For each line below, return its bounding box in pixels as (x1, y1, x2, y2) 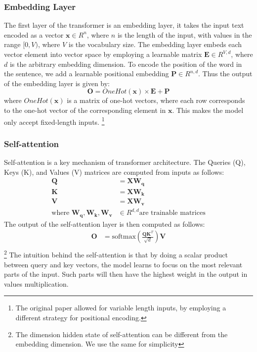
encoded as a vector (4, 29, 64, 40)
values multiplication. (4, 278, 69, 289)
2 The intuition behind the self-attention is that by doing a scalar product (4, 248, 228, 259)
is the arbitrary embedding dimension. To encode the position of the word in (9, 58, 242, 69)
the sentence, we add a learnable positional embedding (4, 68, 169, 79)
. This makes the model (172, 104, 244, 115)
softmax (112, 233, 136, 241)
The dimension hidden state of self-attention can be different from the (15, 329, 228, 339)
